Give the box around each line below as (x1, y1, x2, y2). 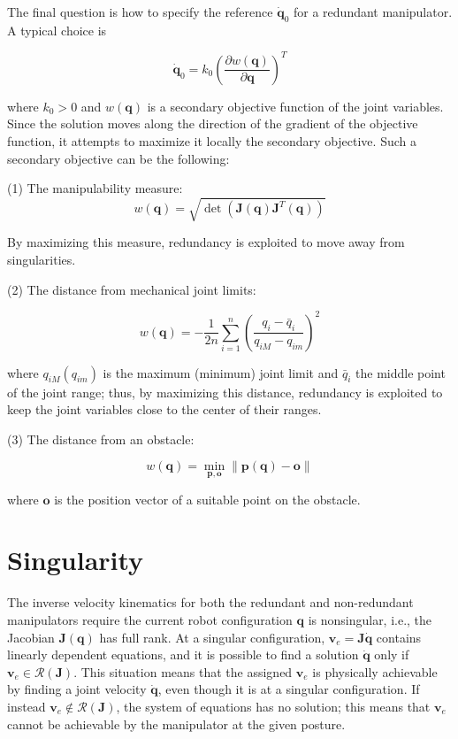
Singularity (7, 542, 144, 578)
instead (7, 697, 46, 715)
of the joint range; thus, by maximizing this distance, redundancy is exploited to (7, 382, 443, 401)
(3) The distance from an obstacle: (7, 429, 195, 448)
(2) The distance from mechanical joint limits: (7, 280, 256, 298)
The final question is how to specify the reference (7, 3, 273, 20)
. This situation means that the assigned (73, 662, 293, 681)
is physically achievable (312, 662, 438, 681)
